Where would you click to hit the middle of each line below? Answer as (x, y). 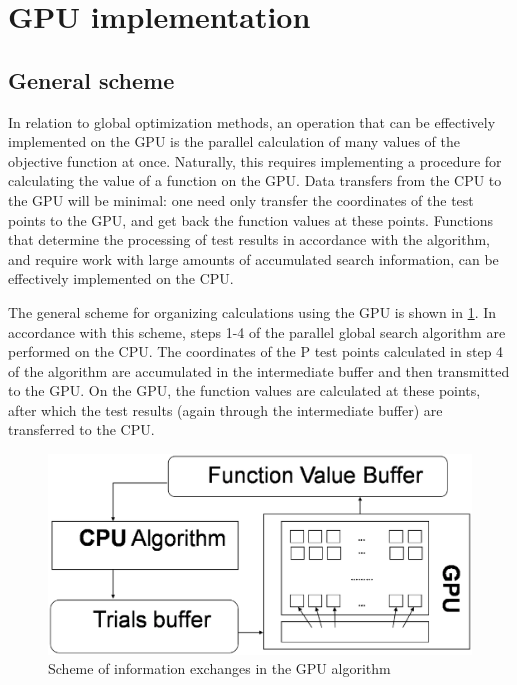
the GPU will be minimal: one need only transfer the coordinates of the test (241, 199)
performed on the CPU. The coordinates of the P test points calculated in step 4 (256, 351)
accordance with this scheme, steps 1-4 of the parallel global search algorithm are (257, 331)
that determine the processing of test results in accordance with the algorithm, (249, 239)
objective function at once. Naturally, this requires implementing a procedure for (255, 160)
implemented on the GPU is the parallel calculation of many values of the (234, 141)
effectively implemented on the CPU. (121, 278)
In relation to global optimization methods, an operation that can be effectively (252, 121)
